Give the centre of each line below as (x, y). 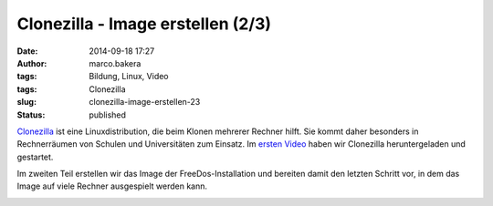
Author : (32, 63)
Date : (27, 51)
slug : (26, 102)
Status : (31, 115)
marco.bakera (115, 63)
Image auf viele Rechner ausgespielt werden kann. (112, 186)
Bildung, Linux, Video (129, 77)
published (108, 115)
